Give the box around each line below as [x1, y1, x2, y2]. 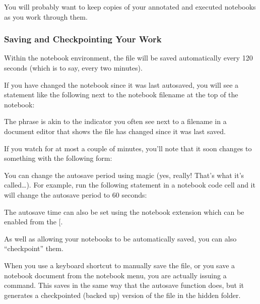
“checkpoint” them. [4, 243, 63, 254]
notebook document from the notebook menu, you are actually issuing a [4, 270, 227, 280]
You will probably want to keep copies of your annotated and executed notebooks [4, 2, 256, 12]
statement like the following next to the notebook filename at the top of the [4, 89, 238, 100]
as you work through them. [4, 11, 88, 22]
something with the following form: [4, 153, 112, 163]
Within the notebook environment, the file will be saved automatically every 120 [4, 52, 253, 63]
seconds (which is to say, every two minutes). [4, 63, 143, 73]
